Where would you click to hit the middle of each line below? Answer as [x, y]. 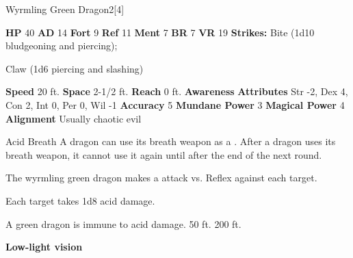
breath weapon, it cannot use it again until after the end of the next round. [164, 154]
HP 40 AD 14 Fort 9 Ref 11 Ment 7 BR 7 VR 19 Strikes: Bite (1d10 [160, 32]
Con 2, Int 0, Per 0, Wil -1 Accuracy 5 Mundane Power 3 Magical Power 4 [175, 104]
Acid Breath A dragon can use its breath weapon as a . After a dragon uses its [171, 141]
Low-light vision [44, 247]
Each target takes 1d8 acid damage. [80, 200]
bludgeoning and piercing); [62, 46]
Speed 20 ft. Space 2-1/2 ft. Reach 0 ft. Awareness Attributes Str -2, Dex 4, [177, 91]
